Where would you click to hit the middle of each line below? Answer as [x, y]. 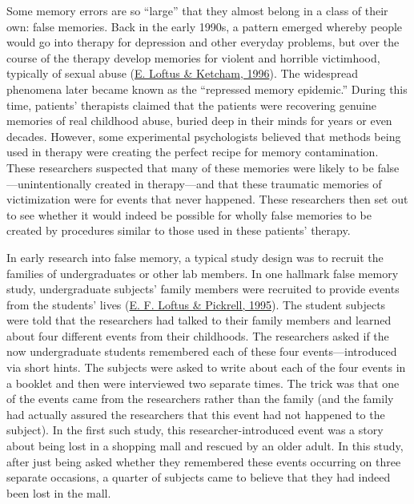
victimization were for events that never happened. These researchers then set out [207, 199]
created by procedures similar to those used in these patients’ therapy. [179, 230]
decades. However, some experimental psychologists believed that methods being [204, 136]
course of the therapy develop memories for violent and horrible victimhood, [193, 57]
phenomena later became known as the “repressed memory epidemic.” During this [207, 89]
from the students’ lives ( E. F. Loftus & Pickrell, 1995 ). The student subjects [196, 304]
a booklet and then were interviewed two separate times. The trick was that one [203, 383]
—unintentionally [49, 183]
